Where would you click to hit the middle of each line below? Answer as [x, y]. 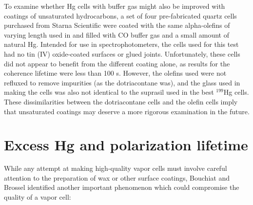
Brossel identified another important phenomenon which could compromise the [122, 187]
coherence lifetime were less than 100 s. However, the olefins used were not [115, 73]
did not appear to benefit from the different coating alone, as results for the [117, 63]
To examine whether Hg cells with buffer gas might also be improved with [115, 6]
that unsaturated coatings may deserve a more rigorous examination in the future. [127, 111]
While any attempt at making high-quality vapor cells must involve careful [116, 168]
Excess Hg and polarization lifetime [126, 145]
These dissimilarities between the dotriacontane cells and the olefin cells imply [121, 101]
